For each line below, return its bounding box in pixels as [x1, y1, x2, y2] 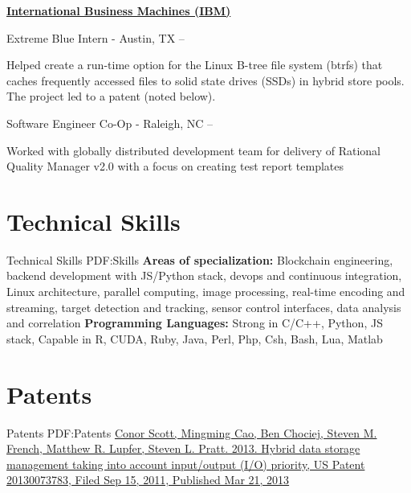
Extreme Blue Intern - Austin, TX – [6, 29, 185, 46]
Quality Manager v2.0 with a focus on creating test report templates [6, 158, 344, 175]
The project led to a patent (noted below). [6, 88, 216, 105]
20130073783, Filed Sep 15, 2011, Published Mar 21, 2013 [6, 471, 290, 488]
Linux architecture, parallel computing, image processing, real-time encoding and [6, 283, 405, 300]
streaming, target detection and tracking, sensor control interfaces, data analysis [6, 298, 401, 315]
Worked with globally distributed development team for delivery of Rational [6, 142, 380, 158]
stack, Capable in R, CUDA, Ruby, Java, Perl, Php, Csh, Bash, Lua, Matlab [6, 330, 383, 347]
